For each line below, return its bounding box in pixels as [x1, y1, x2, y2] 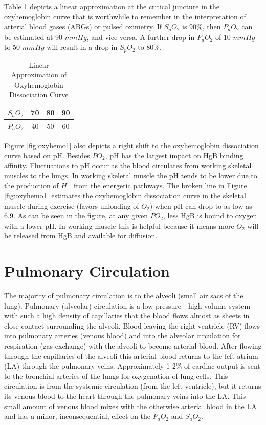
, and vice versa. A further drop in [86, 31, 195, 42]
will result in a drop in [47, 42, 118, 52]
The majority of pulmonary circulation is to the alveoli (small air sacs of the [4, 290, 243, 301]
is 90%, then [182, 21, 221, 32]
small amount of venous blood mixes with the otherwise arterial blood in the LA [4, 400, 257, 411]
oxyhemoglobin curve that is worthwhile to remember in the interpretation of [4, 11, 246, 22]
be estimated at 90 [4, 31, 63, 42]
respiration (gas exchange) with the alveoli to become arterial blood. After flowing [4, 340, 262, 351]
